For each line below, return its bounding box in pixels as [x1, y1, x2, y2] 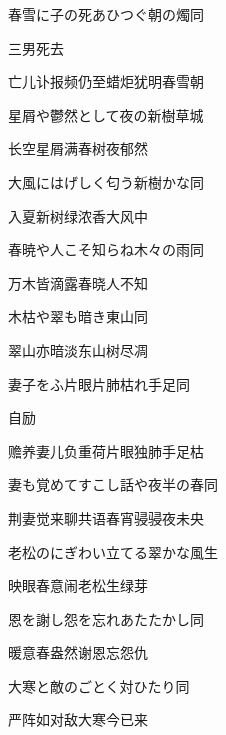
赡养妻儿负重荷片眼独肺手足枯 [8, 440, 204, 461]
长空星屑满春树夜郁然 [8, 138, 148, 159]
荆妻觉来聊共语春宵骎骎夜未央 [8, 507, 204, 528]
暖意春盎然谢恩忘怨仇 [8, 642, 148, 663]
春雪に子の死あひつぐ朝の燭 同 [8, 4, 204, 24]
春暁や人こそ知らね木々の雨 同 [8, 239, 204, 260]
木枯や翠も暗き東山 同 [8, 306, 148, 327]
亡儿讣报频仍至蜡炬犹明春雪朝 [8, 71, 204, 92]
